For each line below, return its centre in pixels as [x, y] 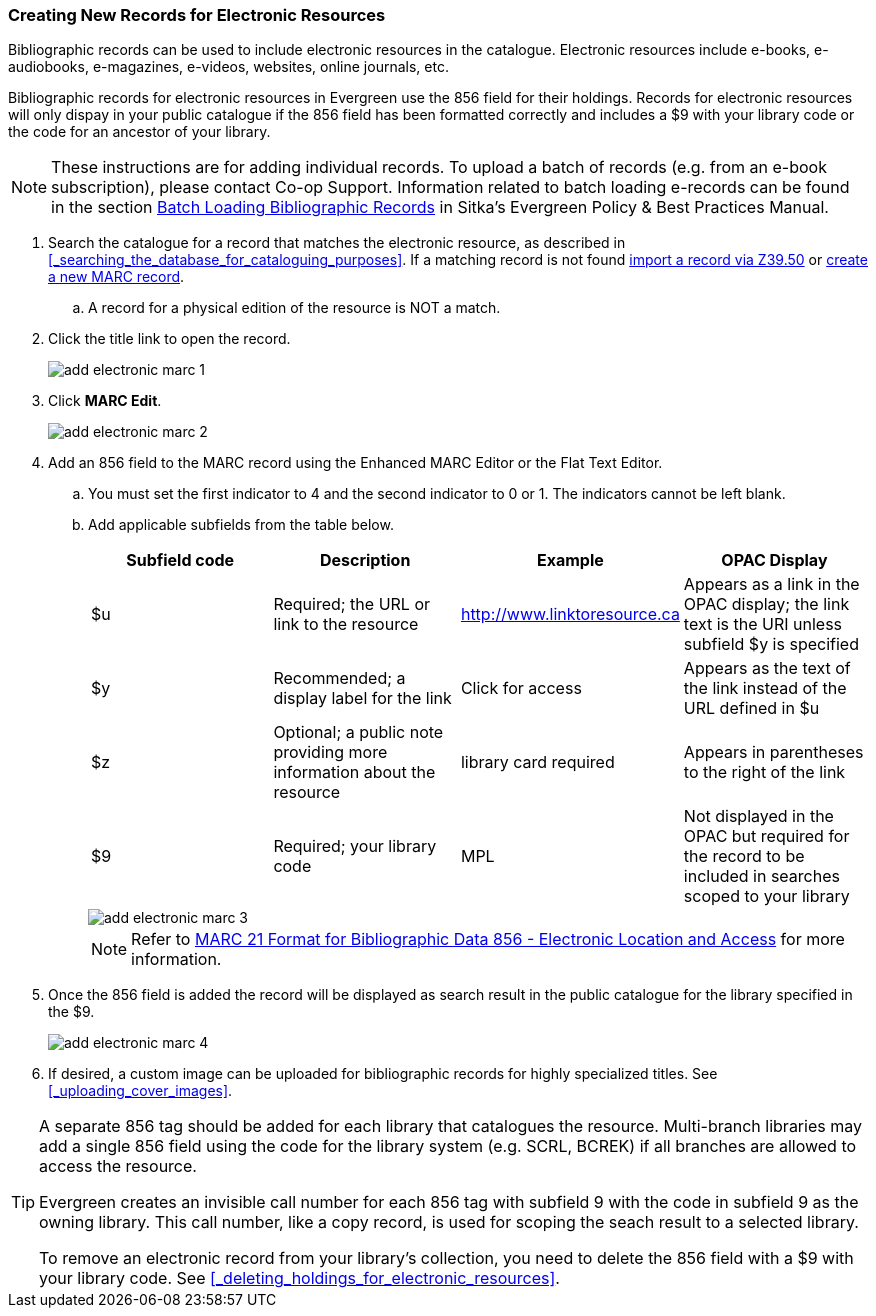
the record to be [744, 856]
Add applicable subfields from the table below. [241, 525]
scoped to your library [766, 896]
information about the [354, 772]
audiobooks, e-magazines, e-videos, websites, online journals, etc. [228, 67]
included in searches [761, 876]
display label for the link [362, 698]
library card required [537, 762]
